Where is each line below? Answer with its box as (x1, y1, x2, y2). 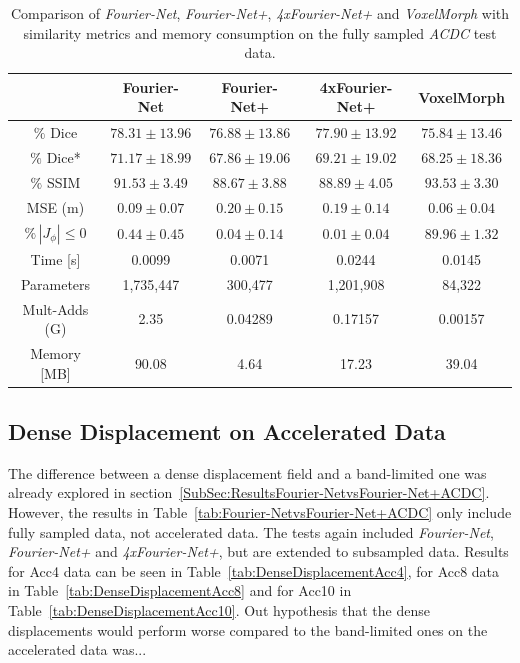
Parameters (20, 273, 91, 294)
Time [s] (30, 248, 81, 269)
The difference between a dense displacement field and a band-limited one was (8, 462, 487, 483)
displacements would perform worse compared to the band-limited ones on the (8, 619, 488, 640)
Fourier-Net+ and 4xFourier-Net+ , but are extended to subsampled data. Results (8, 541, 509, 562)
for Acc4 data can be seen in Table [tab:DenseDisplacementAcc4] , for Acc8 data (8, 560, 500, 581)
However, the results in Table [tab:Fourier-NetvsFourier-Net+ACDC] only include (8, 502, 512, 523)
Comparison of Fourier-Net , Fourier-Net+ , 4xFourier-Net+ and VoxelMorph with (10, 3, 510, 23)
